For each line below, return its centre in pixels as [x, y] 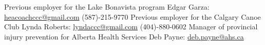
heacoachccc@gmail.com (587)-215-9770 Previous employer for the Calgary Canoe [132, 16]
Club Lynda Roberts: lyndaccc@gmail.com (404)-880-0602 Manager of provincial [131, 27]
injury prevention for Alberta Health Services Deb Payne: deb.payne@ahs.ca [124, 36]
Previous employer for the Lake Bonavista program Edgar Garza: [107, 7]
